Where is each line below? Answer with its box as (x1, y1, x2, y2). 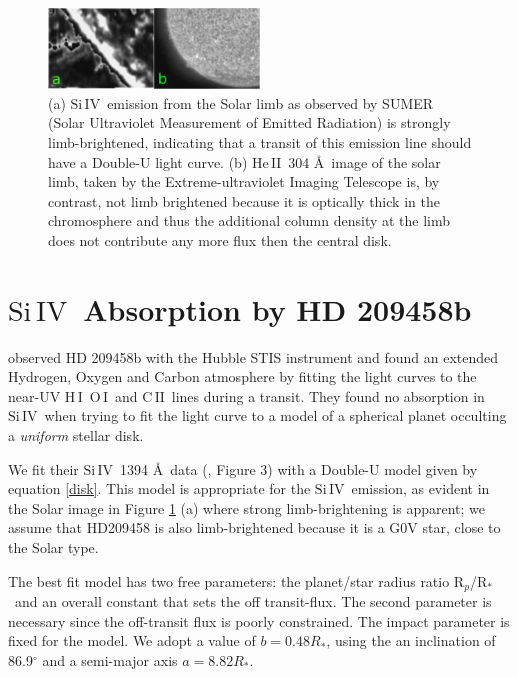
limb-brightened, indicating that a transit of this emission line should (48, 131, 472, 152)
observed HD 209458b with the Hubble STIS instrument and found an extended (8, 346, 499, 367)
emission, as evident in (351, 478, 490, 499)
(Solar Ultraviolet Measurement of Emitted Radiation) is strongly (48, 112, 451, 133)
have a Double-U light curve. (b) (48, 151, 248, 172)
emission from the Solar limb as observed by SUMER (107, 92, 434, 113)
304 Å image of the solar (288, 151, 441, 172)
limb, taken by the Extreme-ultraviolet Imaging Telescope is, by (48, 171, 440, 192)
